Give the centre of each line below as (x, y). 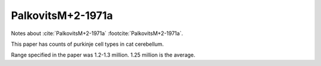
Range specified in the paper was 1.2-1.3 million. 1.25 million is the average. (103, 55)
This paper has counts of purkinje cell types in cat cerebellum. (87, 44)
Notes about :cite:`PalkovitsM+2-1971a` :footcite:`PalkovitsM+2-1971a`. (97, 33)
